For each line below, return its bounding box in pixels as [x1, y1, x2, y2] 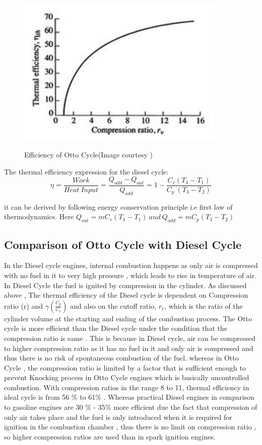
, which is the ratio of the [164, 300, 243, 311]
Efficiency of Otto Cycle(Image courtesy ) [24, 149, 153, 159]
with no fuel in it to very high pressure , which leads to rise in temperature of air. [4, 270, 257, 280]
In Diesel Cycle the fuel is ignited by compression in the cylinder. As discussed [4, 280, 247, 290]
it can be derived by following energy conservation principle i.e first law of [4, 201, 233, 212]
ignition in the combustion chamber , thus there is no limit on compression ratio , [4, 421, 256, 432]
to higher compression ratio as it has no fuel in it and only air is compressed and [4, 342, 253, 353]
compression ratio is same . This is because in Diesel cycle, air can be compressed [4, 332, 255, 343]
